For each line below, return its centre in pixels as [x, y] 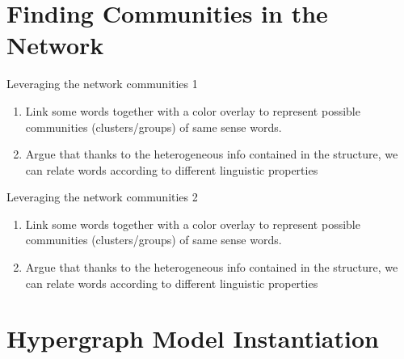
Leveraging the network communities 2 [102, 197]
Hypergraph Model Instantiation [193, 338]
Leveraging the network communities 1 [102, 84]
